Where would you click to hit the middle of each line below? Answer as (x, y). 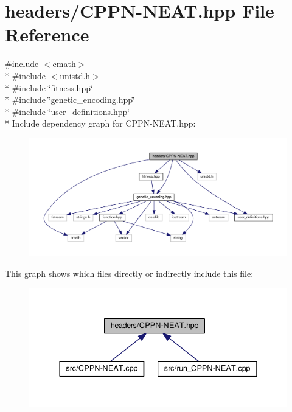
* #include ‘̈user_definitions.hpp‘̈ (68, 111)
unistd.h (75, 75)
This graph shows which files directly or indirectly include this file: (129, 273)
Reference (47, 34)
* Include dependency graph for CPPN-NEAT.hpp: (100, 123)
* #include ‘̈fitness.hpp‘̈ (49, 87)
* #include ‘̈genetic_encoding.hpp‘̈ (70, 100)
